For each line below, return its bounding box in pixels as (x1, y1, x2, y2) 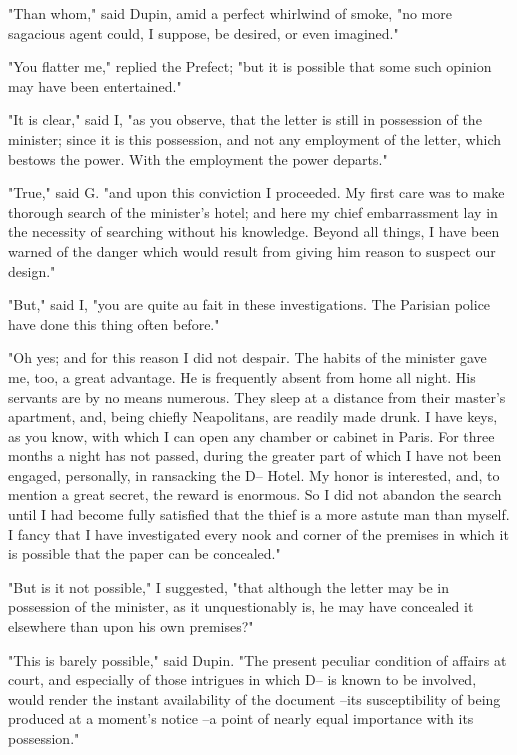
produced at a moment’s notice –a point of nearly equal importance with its (8, 708, 474, 729)
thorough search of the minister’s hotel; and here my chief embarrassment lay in (8, 201, 498, 222)
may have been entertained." (8, 75, 182, 96)
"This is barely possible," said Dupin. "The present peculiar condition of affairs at (8, 649, 507, 670)
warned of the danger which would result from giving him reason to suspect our (8, 240, 496, 261)
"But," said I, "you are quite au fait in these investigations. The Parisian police (8, 294, 491, 315)
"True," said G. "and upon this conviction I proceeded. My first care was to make (8, 182, 505, 203)
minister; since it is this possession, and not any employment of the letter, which (8, 128, 501, 149)
